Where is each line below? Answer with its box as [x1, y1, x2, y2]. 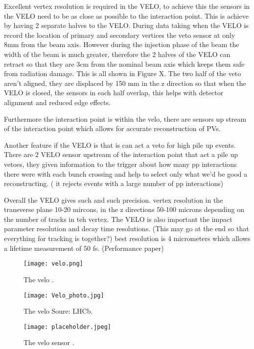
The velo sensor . [23, 337, 74, 348]
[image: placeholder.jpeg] [23, 323, 111, 330]
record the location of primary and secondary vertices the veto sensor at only [4, 29, 235, 40]
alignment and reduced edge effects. [4, 97, 111, 107]
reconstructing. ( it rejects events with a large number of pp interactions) [4, 178, 224, 188]
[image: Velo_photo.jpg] [23, 292, 104, 299]
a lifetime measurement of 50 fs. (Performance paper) [4, 242, 164, 253]
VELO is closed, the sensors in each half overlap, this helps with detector [4, 87, 224, 98]
